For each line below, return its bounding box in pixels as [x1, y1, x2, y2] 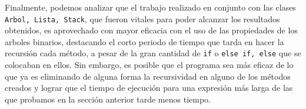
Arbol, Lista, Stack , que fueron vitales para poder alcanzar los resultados [5, 12, 280, 25]
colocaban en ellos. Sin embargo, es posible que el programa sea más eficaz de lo [5, 59, 294, 71]
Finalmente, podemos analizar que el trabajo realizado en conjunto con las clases [5, 1, 296, 13]
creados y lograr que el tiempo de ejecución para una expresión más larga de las [5, 81, 293, 94]
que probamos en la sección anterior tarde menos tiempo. [5, 93, 211, 105]
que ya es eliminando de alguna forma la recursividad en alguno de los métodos [5, 70, 291, 82]
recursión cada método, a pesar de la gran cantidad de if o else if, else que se [5, 47, 301, 59]
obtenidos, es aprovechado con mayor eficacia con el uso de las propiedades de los [5, 24, 298, 36]
